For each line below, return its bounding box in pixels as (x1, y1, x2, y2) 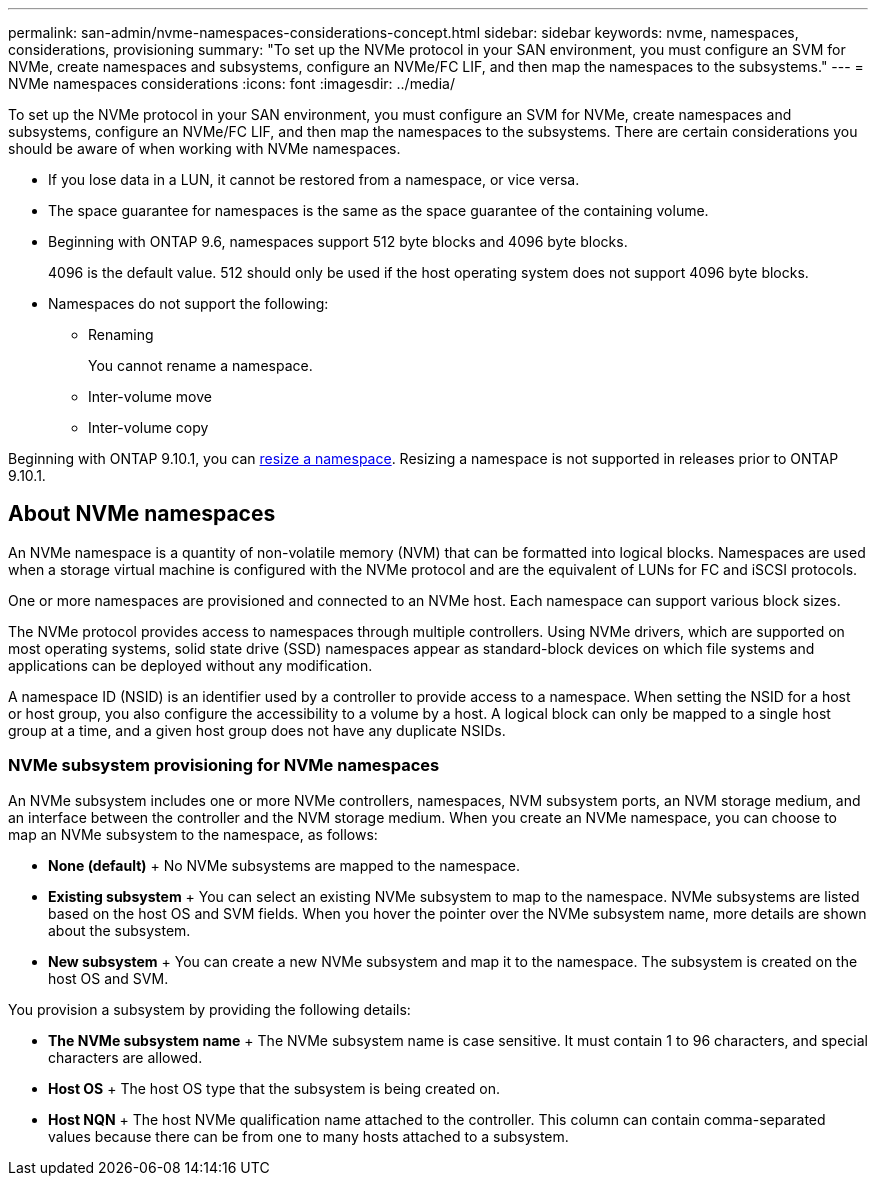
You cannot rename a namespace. (88, 357, 313, 374)
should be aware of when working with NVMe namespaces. (8, 140, 401, 157)
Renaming (88, 326, 154, 343)
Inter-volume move (88, 388, 212, 405)
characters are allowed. (48, 1048, 203, 1066)
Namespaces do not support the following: (48, 295, 329, 312)
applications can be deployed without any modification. (8, 656, 373, 674)
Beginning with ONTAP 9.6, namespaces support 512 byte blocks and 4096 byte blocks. (48, 233, 628, 250)
